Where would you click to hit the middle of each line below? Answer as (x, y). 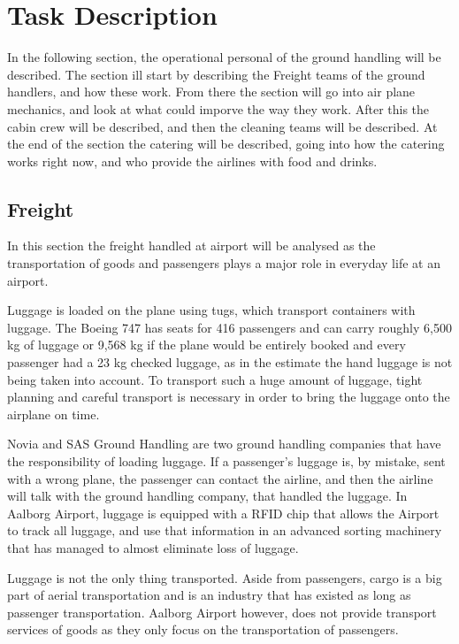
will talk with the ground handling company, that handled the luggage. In (207, 496)
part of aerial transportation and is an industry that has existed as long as (209, 595)
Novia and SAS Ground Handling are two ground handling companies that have (224, 444)
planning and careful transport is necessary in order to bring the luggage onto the (229, 397)
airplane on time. (54, 414)
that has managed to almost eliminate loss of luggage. (153, 547)
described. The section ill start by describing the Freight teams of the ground (216, 74)
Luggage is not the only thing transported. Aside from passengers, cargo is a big (225, 577)
